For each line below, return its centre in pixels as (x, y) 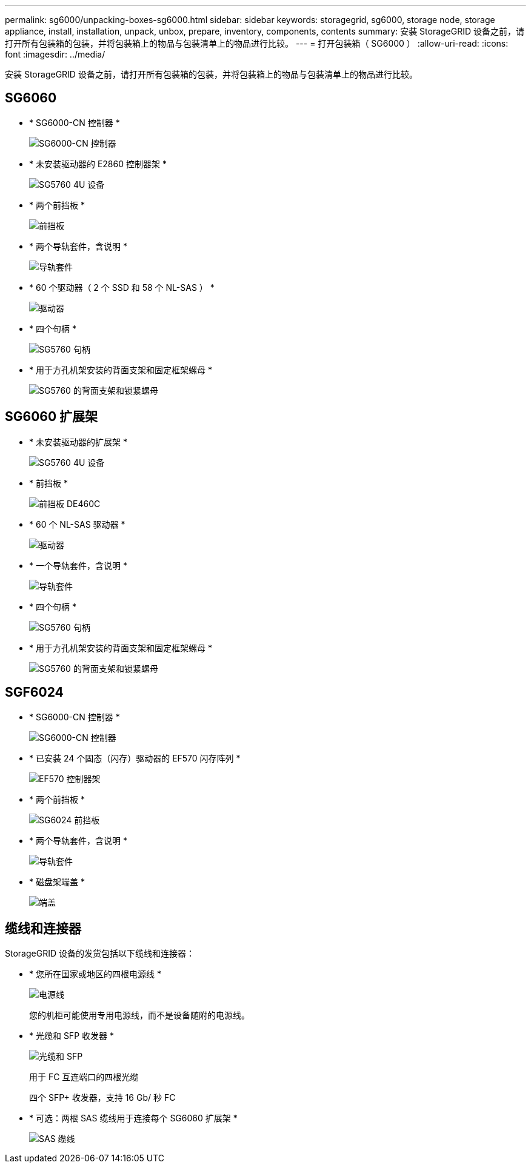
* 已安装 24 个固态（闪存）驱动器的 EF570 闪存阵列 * (135, 758)
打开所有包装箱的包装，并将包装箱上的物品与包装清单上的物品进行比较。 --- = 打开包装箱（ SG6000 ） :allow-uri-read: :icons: (257, 43)
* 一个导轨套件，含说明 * (78, 565)
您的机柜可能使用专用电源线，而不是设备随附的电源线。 (139, 1015)
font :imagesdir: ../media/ (55, 54)
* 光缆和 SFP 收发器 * (72, 1036)
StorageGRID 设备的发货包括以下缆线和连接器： (100, 954)
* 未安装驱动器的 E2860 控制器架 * (98, 164)
